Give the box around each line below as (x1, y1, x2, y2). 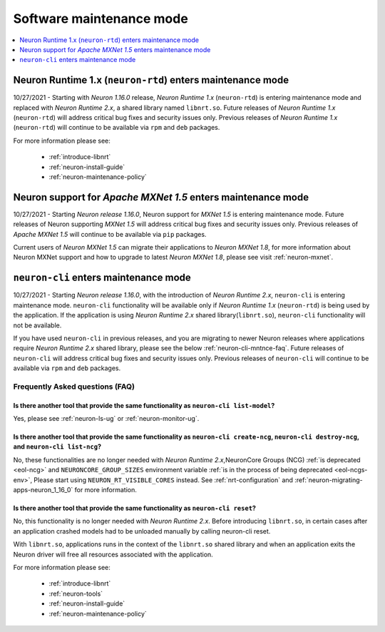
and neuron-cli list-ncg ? (13, 442, 101, 451)
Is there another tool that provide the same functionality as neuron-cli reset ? (13, 504, 257, 512)
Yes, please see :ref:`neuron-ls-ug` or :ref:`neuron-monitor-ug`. (13, 414, 200, 423)
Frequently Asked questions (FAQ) (13, 382, 135, 392)
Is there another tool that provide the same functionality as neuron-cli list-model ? (13, 401, 275, 409)
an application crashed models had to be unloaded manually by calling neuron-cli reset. (13, 526, 271, 535)
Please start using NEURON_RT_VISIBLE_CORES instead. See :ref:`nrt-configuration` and (33, 475, 294, 484)
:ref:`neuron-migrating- (294, 475, 363, 484)
